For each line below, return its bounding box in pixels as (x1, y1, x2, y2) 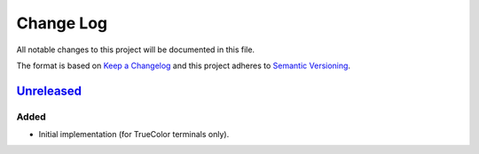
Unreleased (16, 83, 82, 98)
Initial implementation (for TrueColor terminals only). (38, 129, 230, 140)
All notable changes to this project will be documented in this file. (16, 44, 255, 55)
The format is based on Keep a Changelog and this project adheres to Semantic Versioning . (16, 60, 350, 71)
